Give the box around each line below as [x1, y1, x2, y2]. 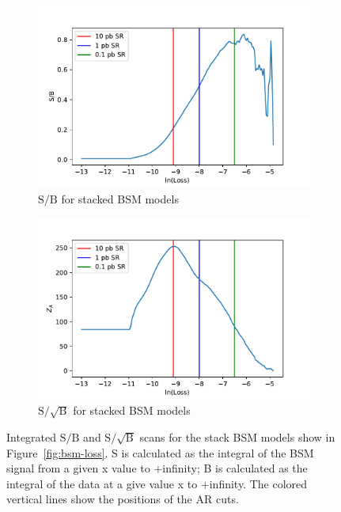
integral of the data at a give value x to [6, 475, 198, 491]
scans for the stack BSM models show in [139, 429, 335, 446]
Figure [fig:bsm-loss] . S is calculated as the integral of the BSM [6, 444, 314, 461]
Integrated [6, 429, 57, 446]
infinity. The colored [209, 475, 308, 491]
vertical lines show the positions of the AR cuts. [6, 491, 239, 507]
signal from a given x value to [6, 460, 150, 476]
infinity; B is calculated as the [162, 460, 308, 476]
